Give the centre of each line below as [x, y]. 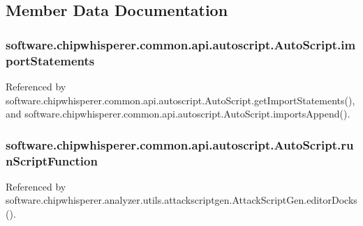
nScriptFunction [52, 160]
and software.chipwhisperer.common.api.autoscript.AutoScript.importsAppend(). [178, 114]
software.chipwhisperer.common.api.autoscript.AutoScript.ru [180, 144]
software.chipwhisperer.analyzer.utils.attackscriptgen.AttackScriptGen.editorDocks [181, 200]
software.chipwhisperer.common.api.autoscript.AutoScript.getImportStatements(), [180, 100]
